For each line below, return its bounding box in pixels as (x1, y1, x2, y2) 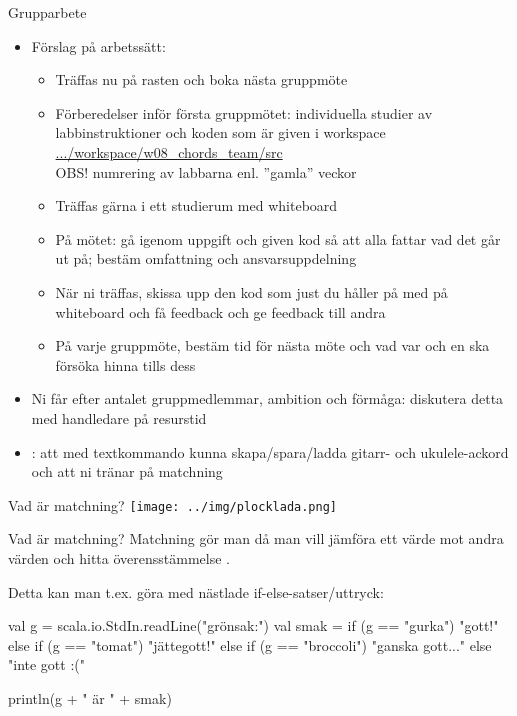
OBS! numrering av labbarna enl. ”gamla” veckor (55, 161, 357, 182)
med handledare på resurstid (31, 407, 207, 428)
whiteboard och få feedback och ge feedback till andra (55, 301, 386, 322)
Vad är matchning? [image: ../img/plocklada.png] (8, 494, 337, 515)
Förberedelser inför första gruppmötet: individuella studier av (55, 102, 433, 123)
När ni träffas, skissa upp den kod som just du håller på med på (55, 281, 448, 302)
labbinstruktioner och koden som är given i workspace (55, 122, 386, 143)
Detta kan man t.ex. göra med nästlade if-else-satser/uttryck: (8, 581, 384, 602)
